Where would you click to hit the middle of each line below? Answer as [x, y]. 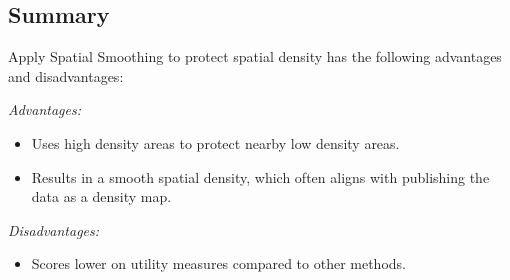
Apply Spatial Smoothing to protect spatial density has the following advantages [255, 56]
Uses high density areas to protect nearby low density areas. [215, 142]
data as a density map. [101, 196]
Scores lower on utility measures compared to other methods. [218, 263]
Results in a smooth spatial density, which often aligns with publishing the [260, 176]
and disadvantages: [66, 75]
